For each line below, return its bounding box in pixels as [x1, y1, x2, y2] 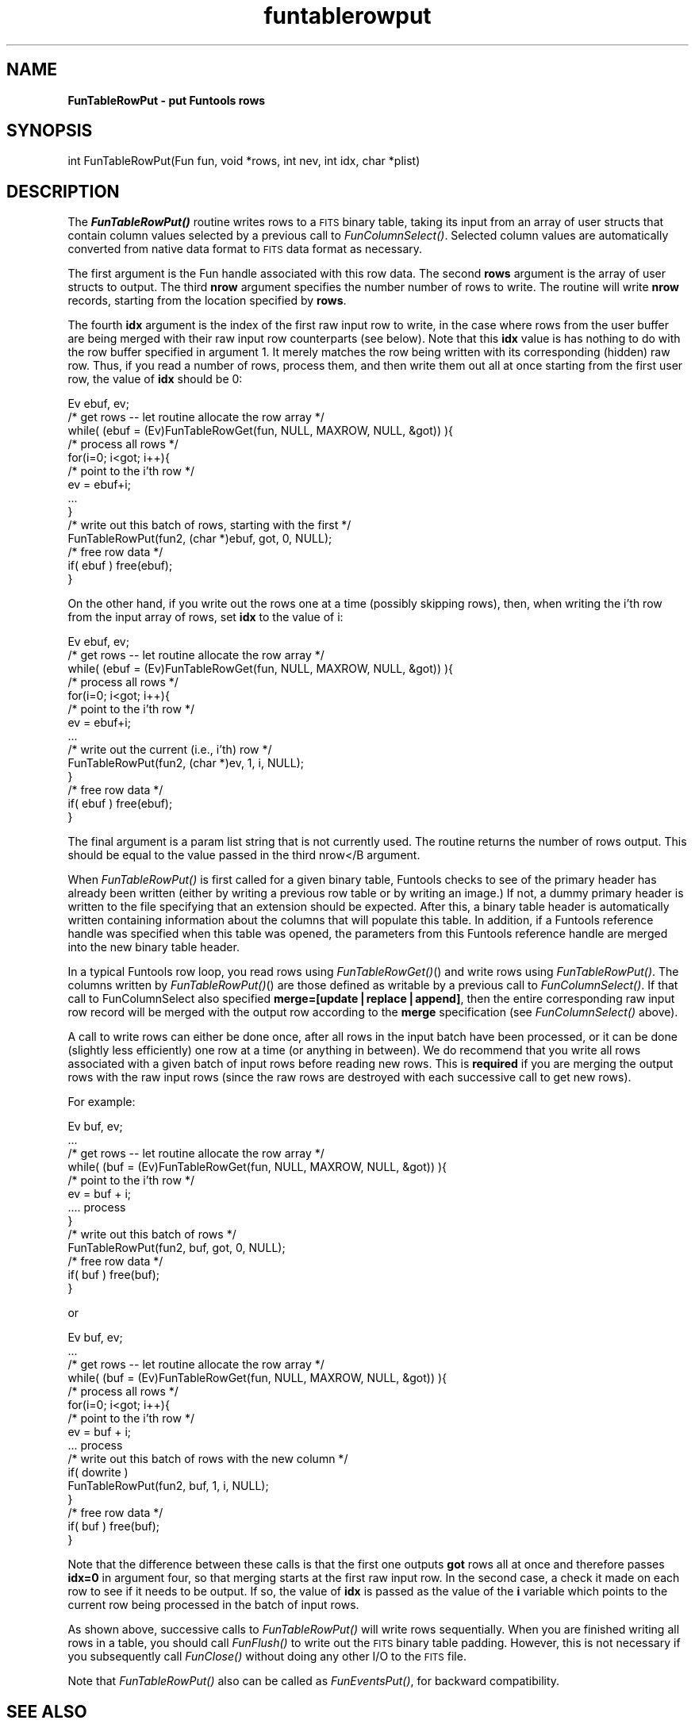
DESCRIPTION [6, 181, 120, 202]
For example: [67, 1095, 136, 1109]
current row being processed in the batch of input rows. [67, 1598, 359, 1612]
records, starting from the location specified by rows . [67, 294, 347, 308]
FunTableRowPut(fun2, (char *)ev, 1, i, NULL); [67, 756, 305, 770]
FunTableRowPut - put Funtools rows [67, 93, 266, 107]
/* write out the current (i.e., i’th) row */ [67, 743, 272, 757]
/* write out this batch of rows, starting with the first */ [67, 518, 351, 532]
